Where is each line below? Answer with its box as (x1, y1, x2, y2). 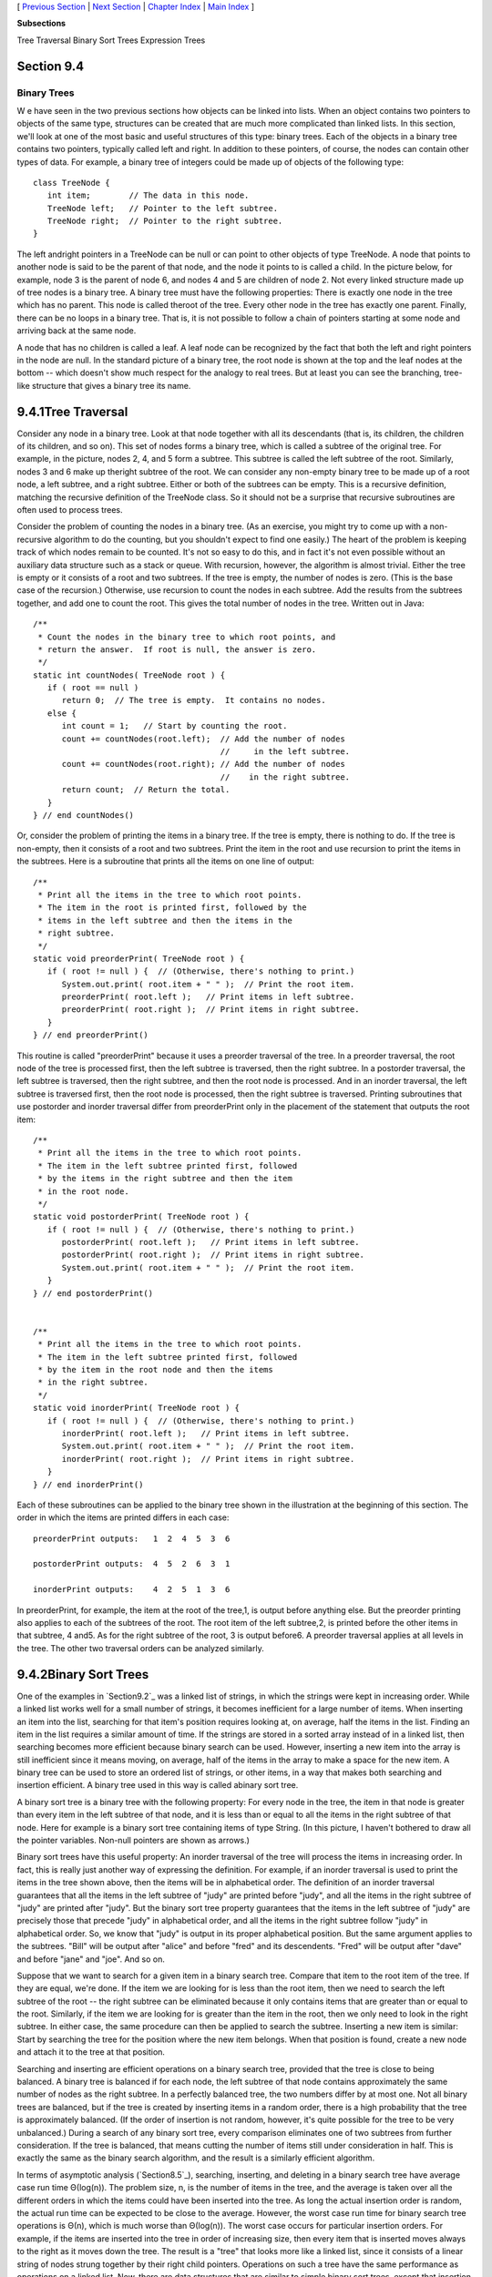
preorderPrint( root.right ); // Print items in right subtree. (61, 1005, 360, 1015)
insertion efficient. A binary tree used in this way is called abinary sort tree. (16, 1780, 299, 1791)
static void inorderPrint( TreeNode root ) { (33, 1403, 241, 1414)
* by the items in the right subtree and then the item (37, 1173, 293, 1184)
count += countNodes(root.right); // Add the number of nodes (61, 759, 345, 770)
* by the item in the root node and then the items (37, 1364, 273, 1374)
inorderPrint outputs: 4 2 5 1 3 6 (33, 1585, 231, 1595)
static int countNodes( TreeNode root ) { (33, 669, 226, 680)
